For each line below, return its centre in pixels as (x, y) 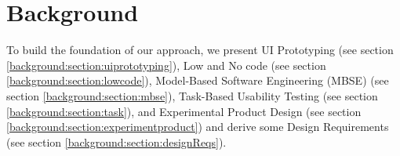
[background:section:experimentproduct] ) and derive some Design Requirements (198, 127)
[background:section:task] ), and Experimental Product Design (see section (184, 111)
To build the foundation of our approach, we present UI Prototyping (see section (200, 50)
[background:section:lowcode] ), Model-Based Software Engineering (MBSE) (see (198, 80)
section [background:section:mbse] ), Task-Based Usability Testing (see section (192, 95)
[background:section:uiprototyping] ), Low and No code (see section (166, 65)
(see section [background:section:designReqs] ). (116, 141)
